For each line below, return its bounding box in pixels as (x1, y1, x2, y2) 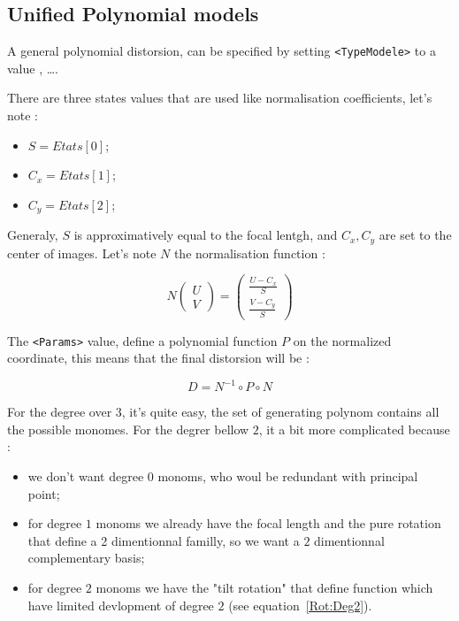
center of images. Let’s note (7, 243, 157, 262)
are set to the (379, 226, 452, 244)
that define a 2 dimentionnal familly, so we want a (27, 531, 300, 549)
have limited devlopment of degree (27, 595, 214, 614)
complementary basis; (27, 548, 145, 567)
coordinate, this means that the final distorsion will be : (7, 349, 310, 367)
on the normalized (293, 331, 392, 349)
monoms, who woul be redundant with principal (157, 467, 418, 486)
